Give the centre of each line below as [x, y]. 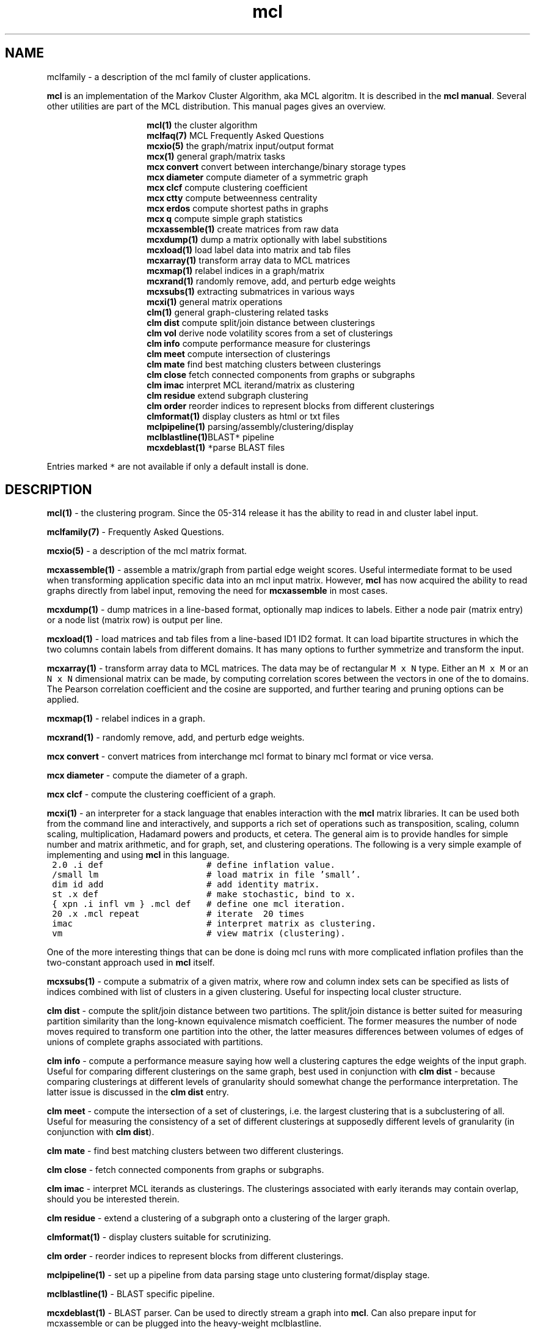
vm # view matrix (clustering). [199, 934]
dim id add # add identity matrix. [186, 885]
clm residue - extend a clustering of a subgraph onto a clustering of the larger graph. [218, 1218]
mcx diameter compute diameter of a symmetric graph [257, 177]
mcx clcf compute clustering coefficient [227, 187]
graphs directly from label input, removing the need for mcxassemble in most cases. [217, 591]
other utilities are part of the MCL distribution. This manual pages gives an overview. [216, 106]
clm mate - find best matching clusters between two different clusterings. [195, 1151]
